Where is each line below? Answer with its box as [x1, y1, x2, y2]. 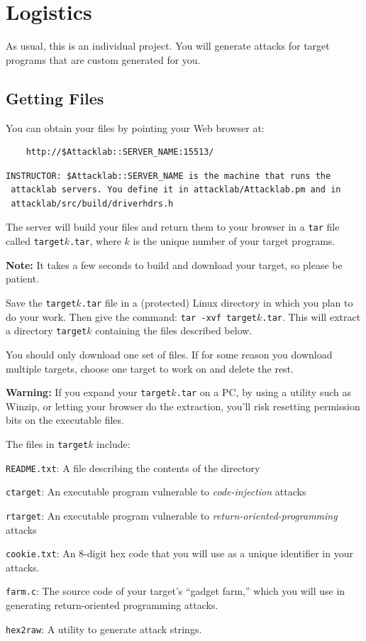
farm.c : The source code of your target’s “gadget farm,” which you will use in [6, 584, 345, 598]
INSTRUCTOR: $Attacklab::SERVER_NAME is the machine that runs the [6, 170, 331, 181]
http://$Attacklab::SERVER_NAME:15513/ [26, 147, 214, 158]
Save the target [6, 295, 77, 309]
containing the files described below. [95, 323, 253, 338]
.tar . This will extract [262, 309, 361, 324]
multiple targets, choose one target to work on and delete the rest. [6, 361, 294, 376]
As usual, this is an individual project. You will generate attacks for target [6, 38, 330, 53]
